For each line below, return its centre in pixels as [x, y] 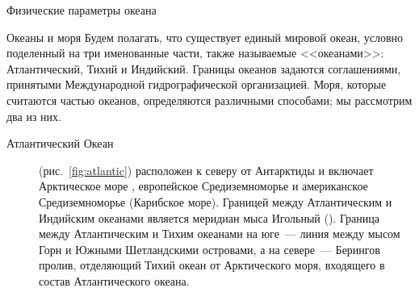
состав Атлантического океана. [114, 280]
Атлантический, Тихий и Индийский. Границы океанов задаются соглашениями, [204, 68]
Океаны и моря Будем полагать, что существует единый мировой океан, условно [205, 37]
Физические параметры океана [82, 10]
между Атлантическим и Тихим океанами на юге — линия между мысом [220, 234]
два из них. [34, 116]
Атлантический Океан [60, 143]
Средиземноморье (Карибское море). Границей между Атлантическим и [216, 201]
